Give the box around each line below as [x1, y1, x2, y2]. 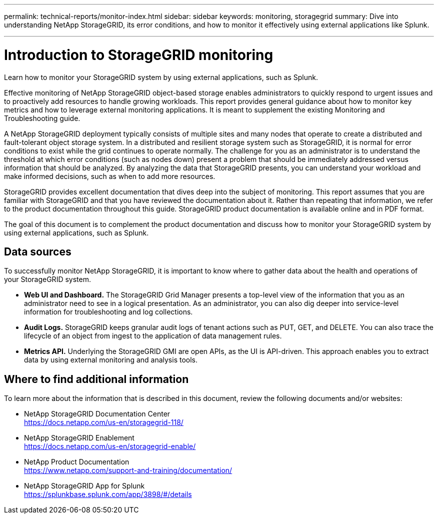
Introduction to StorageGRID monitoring [4, 46, 273, 63]
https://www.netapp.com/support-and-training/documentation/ [24, 466, 232, 475]
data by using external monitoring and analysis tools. [24, 355, 198, 364]
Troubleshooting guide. [4, 113, 80, 122]
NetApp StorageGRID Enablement [24, 433, 134, 442]
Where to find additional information [4, 372, 189, 385]
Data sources [4, 245, 71, 258]
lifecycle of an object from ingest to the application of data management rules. [24, 331, 282, 340]
